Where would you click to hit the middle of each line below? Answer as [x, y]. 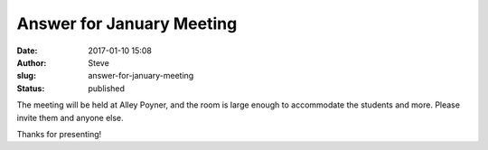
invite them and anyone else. [70, 117]
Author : [32, 62]
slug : [26, 76]
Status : [31, 88]
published [107, 88]
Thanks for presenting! [59, 134]
